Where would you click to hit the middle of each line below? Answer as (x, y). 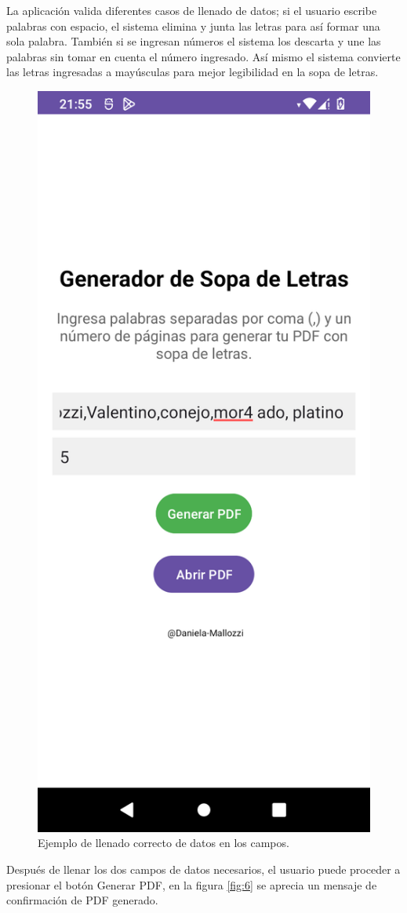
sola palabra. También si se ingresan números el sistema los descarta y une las (194, 41)
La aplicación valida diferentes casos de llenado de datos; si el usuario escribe (192, 10)
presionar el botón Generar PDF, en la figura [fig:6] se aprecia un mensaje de (192, 884)
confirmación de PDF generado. (82, 900)
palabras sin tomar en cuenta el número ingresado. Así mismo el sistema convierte (203, 56)
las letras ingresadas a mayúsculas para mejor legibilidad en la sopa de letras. (193, 72)
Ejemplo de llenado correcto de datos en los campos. (164, 843)
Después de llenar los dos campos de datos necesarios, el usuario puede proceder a (203, 869)
